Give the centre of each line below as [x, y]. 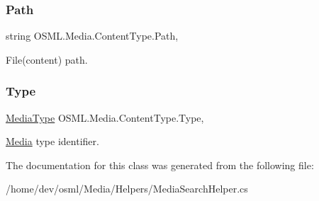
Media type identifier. [52, 141]
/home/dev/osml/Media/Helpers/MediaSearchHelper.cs [127, 189]
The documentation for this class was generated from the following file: [160, 165]
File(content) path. [47, 59]
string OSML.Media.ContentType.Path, [92, 36]
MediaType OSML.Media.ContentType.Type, [105, 117]
